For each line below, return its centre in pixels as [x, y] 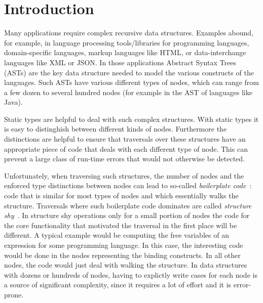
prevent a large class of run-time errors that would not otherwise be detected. [124, 159]
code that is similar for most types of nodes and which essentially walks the [121, 196]
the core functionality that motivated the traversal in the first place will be [121, 225]
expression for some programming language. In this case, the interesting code [124, 245]
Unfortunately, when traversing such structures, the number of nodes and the [124, 175]
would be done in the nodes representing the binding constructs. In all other [122, 255]
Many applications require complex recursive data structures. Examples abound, [129, 33]
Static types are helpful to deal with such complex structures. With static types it [131, 119]
